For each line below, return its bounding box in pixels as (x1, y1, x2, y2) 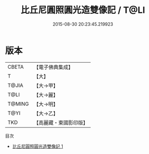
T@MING (7, 100, 29, 107)
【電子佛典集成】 (34, 64, 74, 71)
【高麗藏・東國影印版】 (34, 119, 88, 126)
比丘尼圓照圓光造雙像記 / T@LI (20, 4, 146, 16)
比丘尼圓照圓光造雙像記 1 (12, 143, 63, 149)
